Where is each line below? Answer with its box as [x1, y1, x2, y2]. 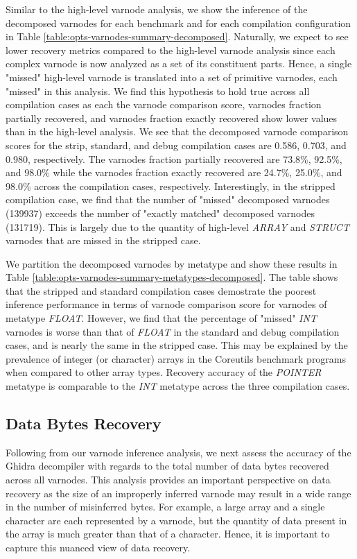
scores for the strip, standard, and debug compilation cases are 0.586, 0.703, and [6, 137, 347, 152]
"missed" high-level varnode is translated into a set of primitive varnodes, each [6, 69, 338, 84]
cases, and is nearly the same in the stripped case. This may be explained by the [6, 338, 348, 352]
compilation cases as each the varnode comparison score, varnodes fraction [6, 97, 322, 112]
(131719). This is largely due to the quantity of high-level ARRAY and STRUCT [6, 219, 349, 234]
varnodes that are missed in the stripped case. [6, 233, 201, 248]
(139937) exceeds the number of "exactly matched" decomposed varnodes [6, 205, 315, 220]
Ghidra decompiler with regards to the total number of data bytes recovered [6, 458, 329, 473]
